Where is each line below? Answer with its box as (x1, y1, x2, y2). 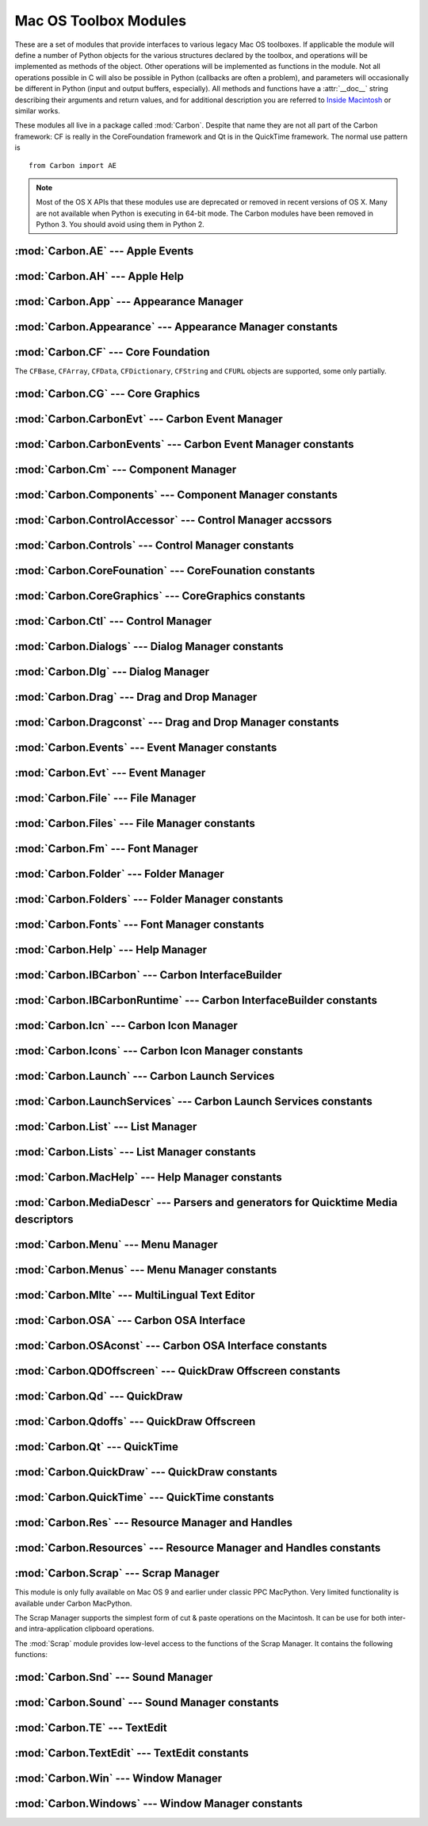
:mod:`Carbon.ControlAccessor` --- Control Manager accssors (14, 513, 332, 526)
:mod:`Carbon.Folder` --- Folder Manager (14, 867, 225, 881)
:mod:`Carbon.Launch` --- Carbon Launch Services (14, 1070, 275, 1083)
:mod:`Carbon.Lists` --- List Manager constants (14, 1146, 257, 1159)
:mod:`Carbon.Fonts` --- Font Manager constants (14, 918, 265, 932)
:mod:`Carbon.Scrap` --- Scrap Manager (14, 1567, 220, 1580)
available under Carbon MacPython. (14, 1598, 132, 1608)
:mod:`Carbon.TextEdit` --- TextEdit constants (14, 1747, 249, 1760)
